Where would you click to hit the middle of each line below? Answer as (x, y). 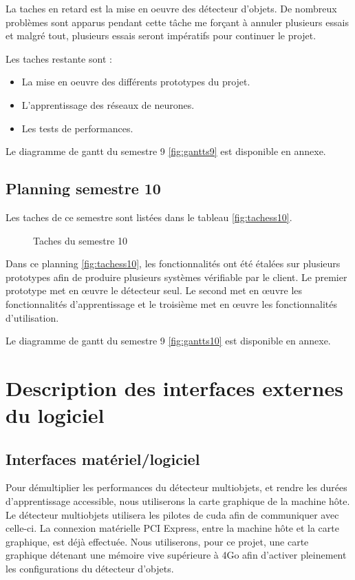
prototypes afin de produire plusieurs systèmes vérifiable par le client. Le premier (176, 277)
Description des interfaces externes (174, 387)
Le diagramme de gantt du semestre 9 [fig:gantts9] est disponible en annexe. (166, 151)
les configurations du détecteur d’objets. (90, 569)
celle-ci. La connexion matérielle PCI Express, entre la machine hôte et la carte (172, 528)
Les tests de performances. (77, 128)
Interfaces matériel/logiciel (103, 458)
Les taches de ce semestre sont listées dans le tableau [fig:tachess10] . (149, 217)
